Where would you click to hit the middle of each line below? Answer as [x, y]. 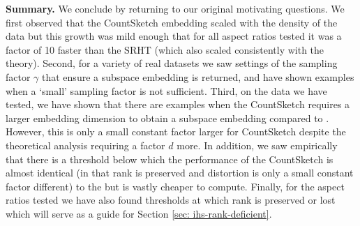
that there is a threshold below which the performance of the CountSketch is [170, 159]
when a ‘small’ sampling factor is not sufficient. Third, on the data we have [166, 90]
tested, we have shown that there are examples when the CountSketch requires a [178, 104]
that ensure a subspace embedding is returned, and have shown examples [198, 76]
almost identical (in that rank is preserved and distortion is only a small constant [180, 173]
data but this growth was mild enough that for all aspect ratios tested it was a [174, 36]
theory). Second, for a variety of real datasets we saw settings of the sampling [172, 63]
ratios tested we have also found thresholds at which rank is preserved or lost [171, 200]
